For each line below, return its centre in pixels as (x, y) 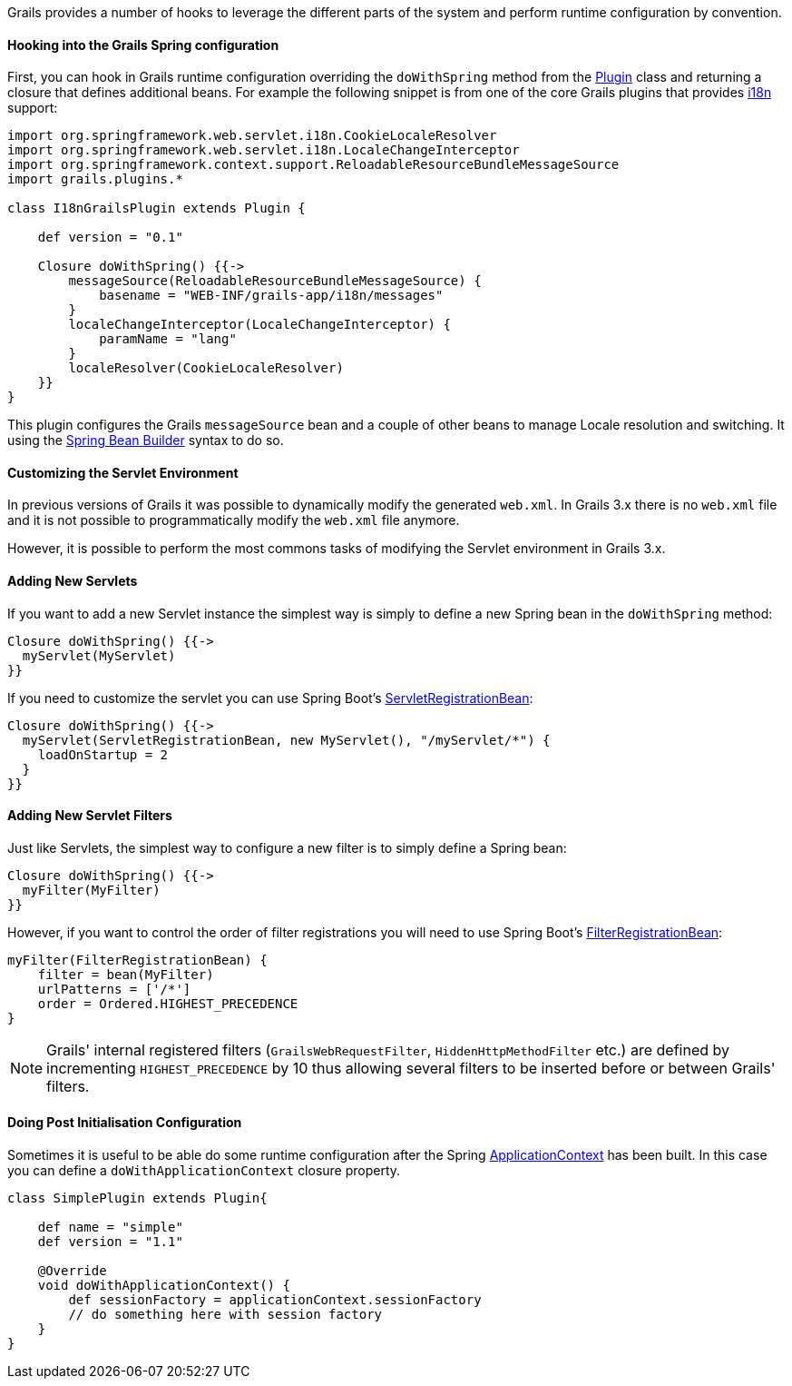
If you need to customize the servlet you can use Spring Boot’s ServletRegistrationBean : (270, 698)
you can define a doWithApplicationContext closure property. (204, 1171)
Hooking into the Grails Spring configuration (143, 45)
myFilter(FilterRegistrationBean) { (137, 960)
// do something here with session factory (225, 1315)
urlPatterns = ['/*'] (114, 989)
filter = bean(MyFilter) (126, 974)
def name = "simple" (110, 1228)
